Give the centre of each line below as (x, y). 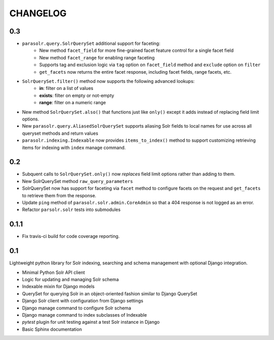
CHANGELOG (38, 13)
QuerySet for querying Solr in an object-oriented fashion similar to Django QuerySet (110, 293)
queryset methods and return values (60, 133)
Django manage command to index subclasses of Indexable (84, 315)
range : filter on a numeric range (73, 103)
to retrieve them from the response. (59, 195)
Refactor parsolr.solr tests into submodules (71, 210)
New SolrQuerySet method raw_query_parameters (77, 181)
